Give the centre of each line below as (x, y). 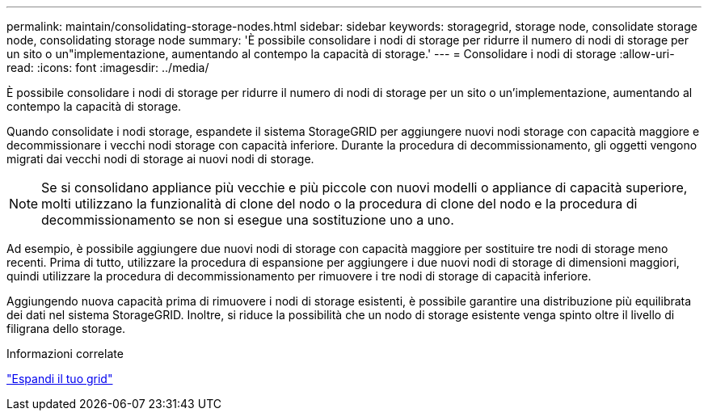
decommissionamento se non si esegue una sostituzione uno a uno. (248, 220)
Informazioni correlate (65, 354)
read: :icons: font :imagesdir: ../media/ (108, 67)
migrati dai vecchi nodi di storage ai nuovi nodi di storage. (160, 159)
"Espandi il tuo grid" (60, 379)
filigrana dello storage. (66, 329)
